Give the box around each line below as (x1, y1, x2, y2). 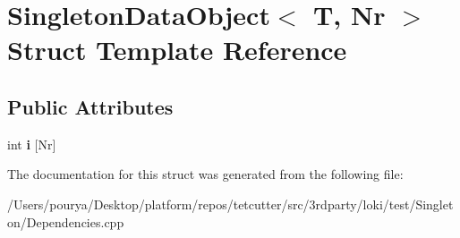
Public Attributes (7, 92, 174, 120)
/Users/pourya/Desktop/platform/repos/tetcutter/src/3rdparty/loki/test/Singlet (7, 194, 454, 213)
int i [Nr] (7, 134, 56, 153)
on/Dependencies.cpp (7, 212, 124, 231)
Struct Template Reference (7, 31, 347, 68)
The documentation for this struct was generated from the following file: (7, 165, 404, 183)
